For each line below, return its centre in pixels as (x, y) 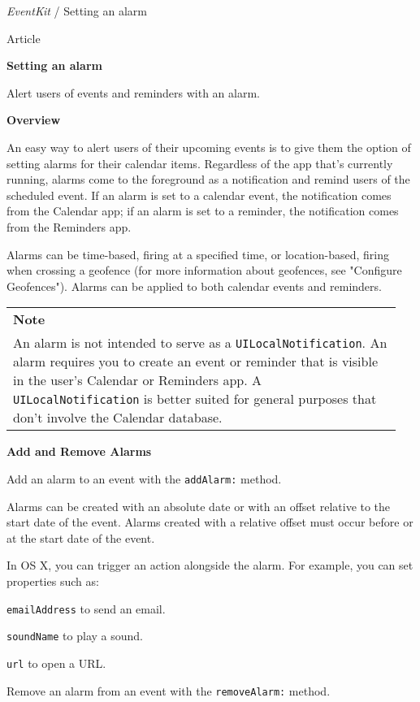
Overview (34, 120)
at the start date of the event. (81, 537)
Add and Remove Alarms (79, 451)
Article (24, 38)
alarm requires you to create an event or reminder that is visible (195, 362)
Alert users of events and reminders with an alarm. (133, 92)
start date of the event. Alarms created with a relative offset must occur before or (210, 522)
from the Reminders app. (69, 226)
